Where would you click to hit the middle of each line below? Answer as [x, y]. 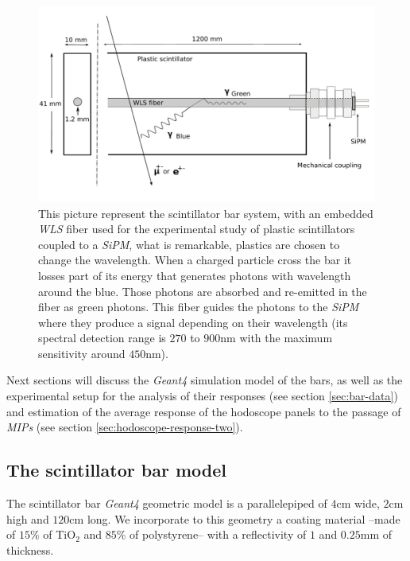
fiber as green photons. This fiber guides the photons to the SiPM [199, 307]
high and [28, 518]
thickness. [30, 549]
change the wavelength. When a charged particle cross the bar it [195, 260]
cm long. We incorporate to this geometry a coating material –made [235, 518]
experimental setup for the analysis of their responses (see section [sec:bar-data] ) [202, 396]
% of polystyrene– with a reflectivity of [211, 534]
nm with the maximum [277, 338]
